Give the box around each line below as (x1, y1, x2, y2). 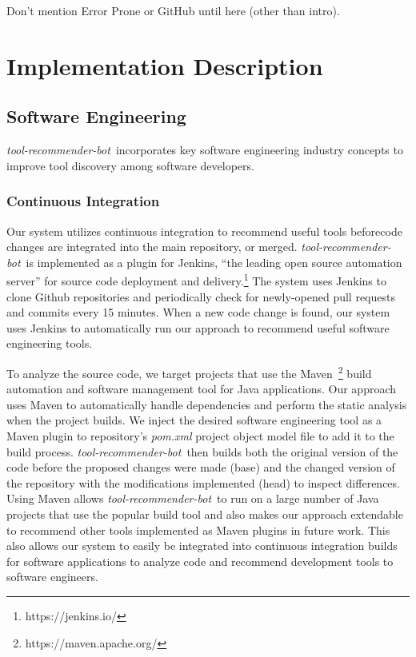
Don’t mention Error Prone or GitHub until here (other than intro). (6, 2, 340, 18)
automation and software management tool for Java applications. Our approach (6, 380, 397, 397)
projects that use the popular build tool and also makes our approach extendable (6, 505, 403, 522)
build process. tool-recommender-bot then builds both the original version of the (6, 443, 398, 460)
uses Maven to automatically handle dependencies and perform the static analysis (6, 396, 407, 412)
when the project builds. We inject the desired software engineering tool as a (6, 412, 382, 428)
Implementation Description (6, 49, 323, 82)
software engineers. (6, 568, 98, 585)
